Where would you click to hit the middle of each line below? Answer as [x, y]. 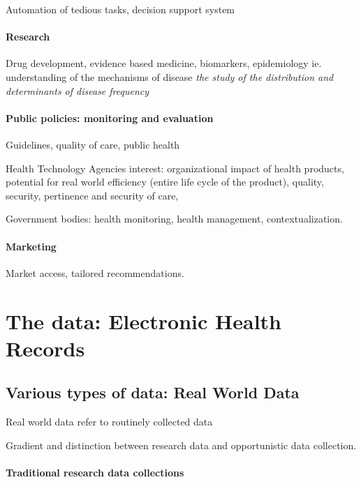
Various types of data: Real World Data [153, 392]
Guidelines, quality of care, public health [93, 144]
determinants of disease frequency [78, 90]
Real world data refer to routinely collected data [109, 422]
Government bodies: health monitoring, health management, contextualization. [174, 219]
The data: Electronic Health [143, 321]
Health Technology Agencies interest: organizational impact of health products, [175, 168]
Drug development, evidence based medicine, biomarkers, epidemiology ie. [164, 63]
